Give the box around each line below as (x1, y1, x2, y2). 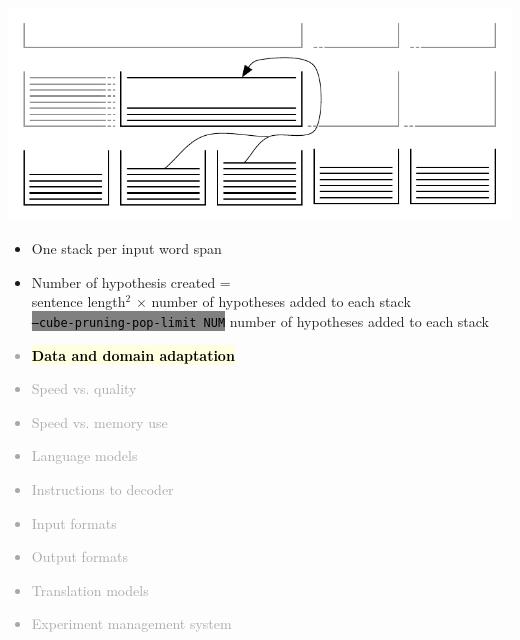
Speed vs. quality (31, 378, 137, 399)
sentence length (31, 291, 126, 312)
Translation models (31, 579, 149, 600)
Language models (31, 445, 138, 466)
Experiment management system (31, 613, 232, 634)
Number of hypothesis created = (31, 271, 231, 292)
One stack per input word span (31, 238, 222, 259)
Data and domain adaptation (31, 344, 235, 365)
